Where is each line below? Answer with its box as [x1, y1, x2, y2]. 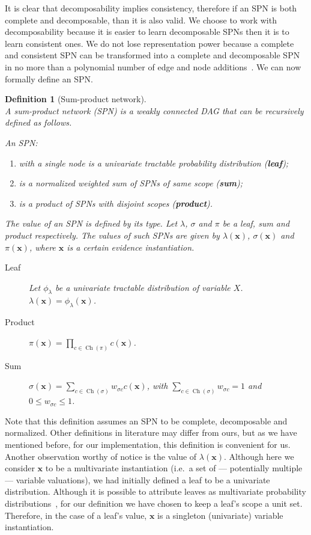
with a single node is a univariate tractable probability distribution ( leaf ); [19, 156, 289, 169]
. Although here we [223, 450, 294, 462]
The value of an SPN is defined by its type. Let [5, 217, 178, 230]
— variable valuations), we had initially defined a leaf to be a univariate [5, 473, 270, 486]
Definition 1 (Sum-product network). [5, 93, 146, 105]
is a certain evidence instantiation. [67, 240, 195, 253]
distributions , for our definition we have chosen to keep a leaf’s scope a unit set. [5, 497, 303, 509]
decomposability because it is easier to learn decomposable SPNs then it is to [5, 25, 289, 38]
